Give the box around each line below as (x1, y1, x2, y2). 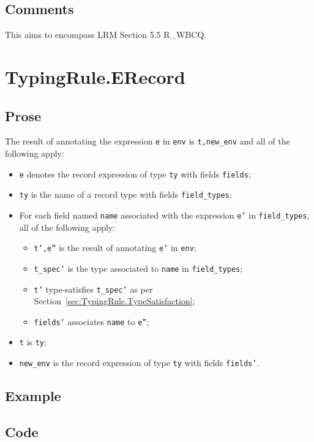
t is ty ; (19, 335, 47, 348)
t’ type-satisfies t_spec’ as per (34, 282, 153, 295)
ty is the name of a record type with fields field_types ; (19, 188, 232, 201)
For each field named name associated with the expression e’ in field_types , (19, 208, 310, 221)
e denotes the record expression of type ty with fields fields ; (19, 167, 251, 180)
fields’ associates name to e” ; (34, 315, 149, 328)
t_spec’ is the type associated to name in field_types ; (34, 261, 243, 274)
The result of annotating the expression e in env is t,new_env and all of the (5, 135, 290, 148)
